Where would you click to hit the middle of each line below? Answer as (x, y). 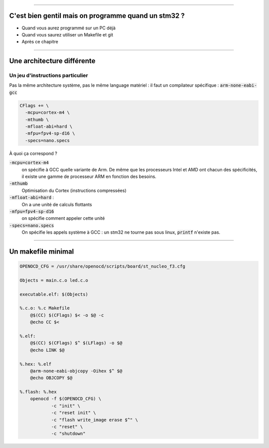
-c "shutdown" (68, 434)
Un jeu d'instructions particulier (49, 76)
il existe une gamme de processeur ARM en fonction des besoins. (89, 176)
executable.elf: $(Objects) (54, 294)
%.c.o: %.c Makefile (45, 308)
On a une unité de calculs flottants (57, 204)
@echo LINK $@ (47, 350)
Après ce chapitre (40, 42)
